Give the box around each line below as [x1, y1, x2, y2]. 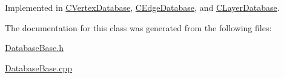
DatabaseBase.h [5, 41, 64, 54]
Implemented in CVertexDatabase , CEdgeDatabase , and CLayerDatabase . [5, 1, 280, 13]
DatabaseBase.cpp [5, 61, 72, 74]
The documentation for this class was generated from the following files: [5, 21, 272, 34]
